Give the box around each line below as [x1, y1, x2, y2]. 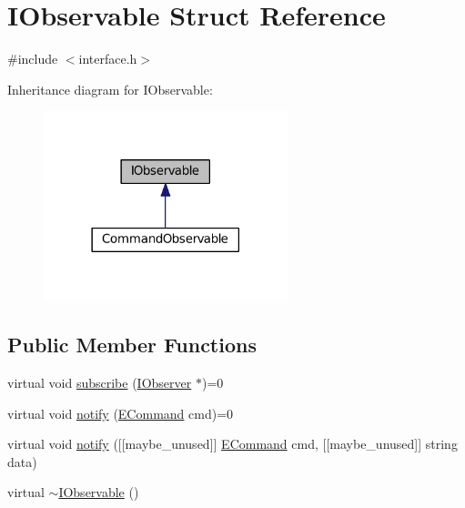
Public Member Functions [7, 330, 257, 359]
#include [7, 49, 58, 68]
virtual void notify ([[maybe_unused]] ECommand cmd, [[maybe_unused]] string [7, 434, 458, 453]
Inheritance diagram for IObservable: [7, 79, 213, 98]
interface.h [78, 49, 137, 68]
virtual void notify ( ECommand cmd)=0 [7, 403, 234, 422]
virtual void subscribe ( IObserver [7, 372, 192, 391]
